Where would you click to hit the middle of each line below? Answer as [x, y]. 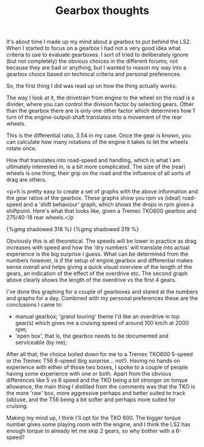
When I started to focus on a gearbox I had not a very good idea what [93, 48]
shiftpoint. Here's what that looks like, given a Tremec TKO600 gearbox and [101, 211]
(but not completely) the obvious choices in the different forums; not [92, 61]
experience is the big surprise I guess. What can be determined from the [97, 254]
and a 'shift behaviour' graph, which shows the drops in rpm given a [109, 204]
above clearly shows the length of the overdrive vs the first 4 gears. [91, 280]
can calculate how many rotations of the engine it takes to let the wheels [97, 142]
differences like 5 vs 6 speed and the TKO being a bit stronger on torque [97, 380]
